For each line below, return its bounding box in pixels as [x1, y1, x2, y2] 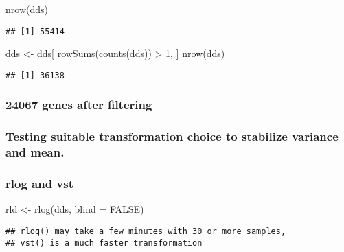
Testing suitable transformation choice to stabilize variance [5, 128, 339, 145]
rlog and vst [5, 175, 74, 192]
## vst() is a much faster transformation [5, 238, 203, 248]
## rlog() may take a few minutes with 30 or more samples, [5, 226, 286, 236]
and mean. [5, 144, 65, 161]
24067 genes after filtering [5, 96, 152, 113]
